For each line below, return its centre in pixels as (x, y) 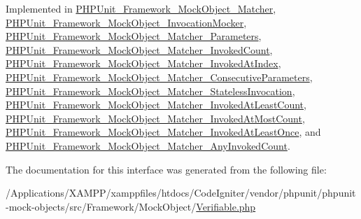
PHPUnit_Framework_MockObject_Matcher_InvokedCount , (139, 49)
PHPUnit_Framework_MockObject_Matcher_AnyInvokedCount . (148, 145)
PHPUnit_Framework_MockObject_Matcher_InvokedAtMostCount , (155, 118)
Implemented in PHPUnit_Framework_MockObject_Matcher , (141, 8)
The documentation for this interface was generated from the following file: (166, 169)
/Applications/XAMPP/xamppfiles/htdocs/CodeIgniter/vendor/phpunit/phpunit (181, 193)
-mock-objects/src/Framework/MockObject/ (101, 206)
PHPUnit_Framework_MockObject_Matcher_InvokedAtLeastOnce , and (163, 132)
